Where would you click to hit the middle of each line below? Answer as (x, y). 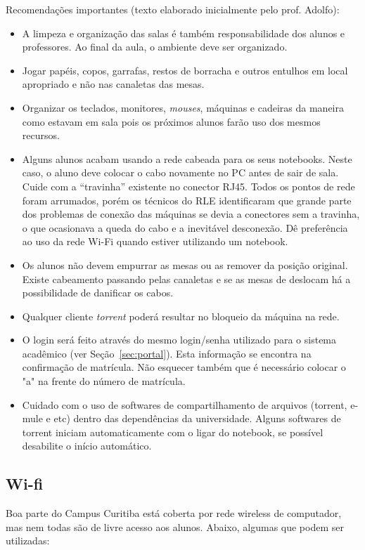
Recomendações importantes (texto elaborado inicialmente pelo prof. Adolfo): (173, 9)
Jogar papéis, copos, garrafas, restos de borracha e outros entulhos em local (185, 70)
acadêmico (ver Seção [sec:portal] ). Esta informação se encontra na (167, 353)
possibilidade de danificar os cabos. (98, 293)
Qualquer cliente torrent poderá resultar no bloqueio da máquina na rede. (181, 316)
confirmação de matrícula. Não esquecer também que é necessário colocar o (184, 367)
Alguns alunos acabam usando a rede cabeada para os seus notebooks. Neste (187, 158)
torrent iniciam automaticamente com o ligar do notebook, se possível (173, 432)
